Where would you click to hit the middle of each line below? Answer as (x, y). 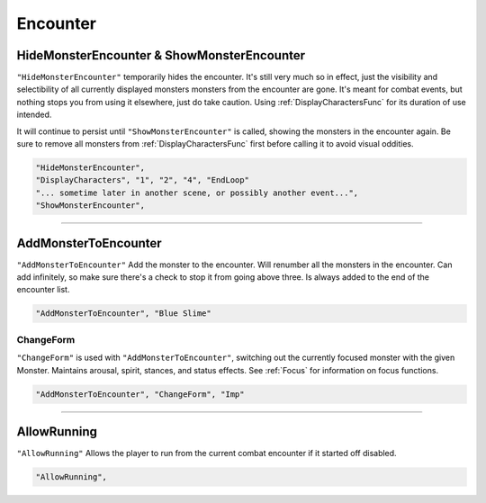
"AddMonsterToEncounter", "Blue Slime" (123, 314)
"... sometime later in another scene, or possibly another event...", (197, 193)
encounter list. (43, 290)
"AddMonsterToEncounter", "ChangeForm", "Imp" (140, 394)
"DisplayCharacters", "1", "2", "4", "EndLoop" (142, 180)
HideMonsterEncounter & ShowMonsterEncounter (161, 55)
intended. (34, 115)
